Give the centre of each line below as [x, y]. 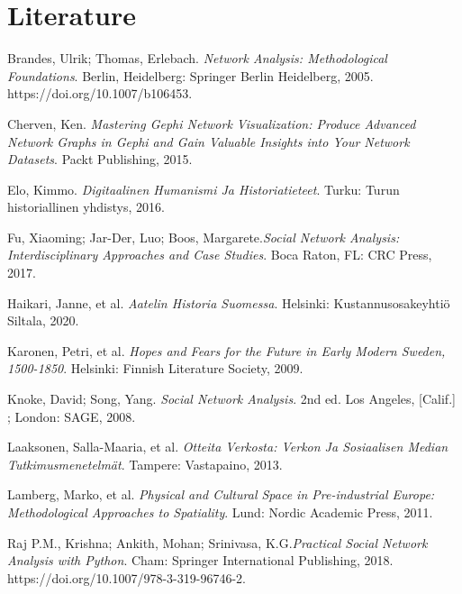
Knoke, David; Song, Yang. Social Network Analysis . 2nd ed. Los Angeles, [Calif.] [231, 399]
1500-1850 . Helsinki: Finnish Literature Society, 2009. [155, 368]
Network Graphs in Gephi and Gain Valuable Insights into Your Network [208, 141]
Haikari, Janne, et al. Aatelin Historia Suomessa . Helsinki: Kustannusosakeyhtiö [229, 302]
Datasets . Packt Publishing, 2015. [100, 159]
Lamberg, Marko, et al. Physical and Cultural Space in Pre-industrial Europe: [221, 494]
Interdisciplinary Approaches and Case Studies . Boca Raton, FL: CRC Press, [220, 255]
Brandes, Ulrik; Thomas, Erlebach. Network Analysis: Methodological [197, 58]
